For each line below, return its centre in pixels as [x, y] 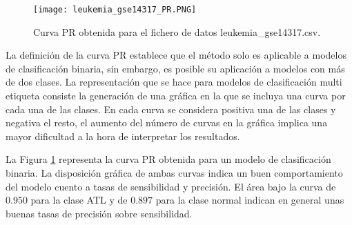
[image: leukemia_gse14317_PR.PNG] [115, 10]
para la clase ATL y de [79, 200]
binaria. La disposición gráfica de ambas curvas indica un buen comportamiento [174, 173]
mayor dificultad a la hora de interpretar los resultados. [123, 136]
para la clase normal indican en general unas [250, 200]
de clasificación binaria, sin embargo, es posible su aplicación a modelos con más [175, 68]
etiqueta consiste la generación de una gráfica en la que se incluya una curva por [176, 96]
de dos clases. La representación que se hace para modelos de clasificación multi [174, 82]
